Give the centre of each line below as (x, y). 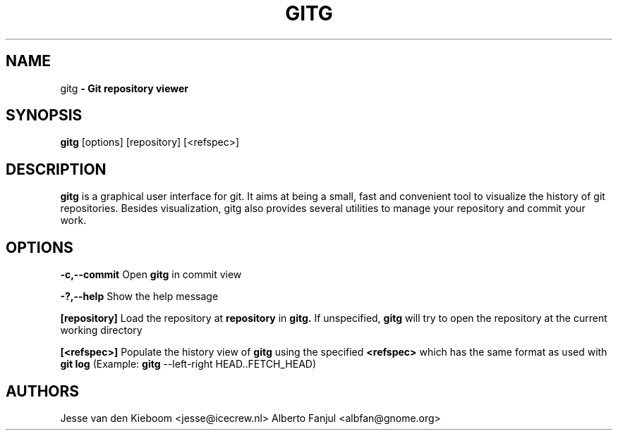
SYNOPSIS (44, 116)
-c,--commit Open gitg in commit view (151, 275)
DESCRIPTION (56, 169)
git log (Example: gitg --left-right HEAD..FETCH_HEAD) (188, 364)
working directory (101, 330)
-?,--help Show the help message (139, 297)
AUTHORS (43, 391)
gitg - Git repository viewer (125, 88)
